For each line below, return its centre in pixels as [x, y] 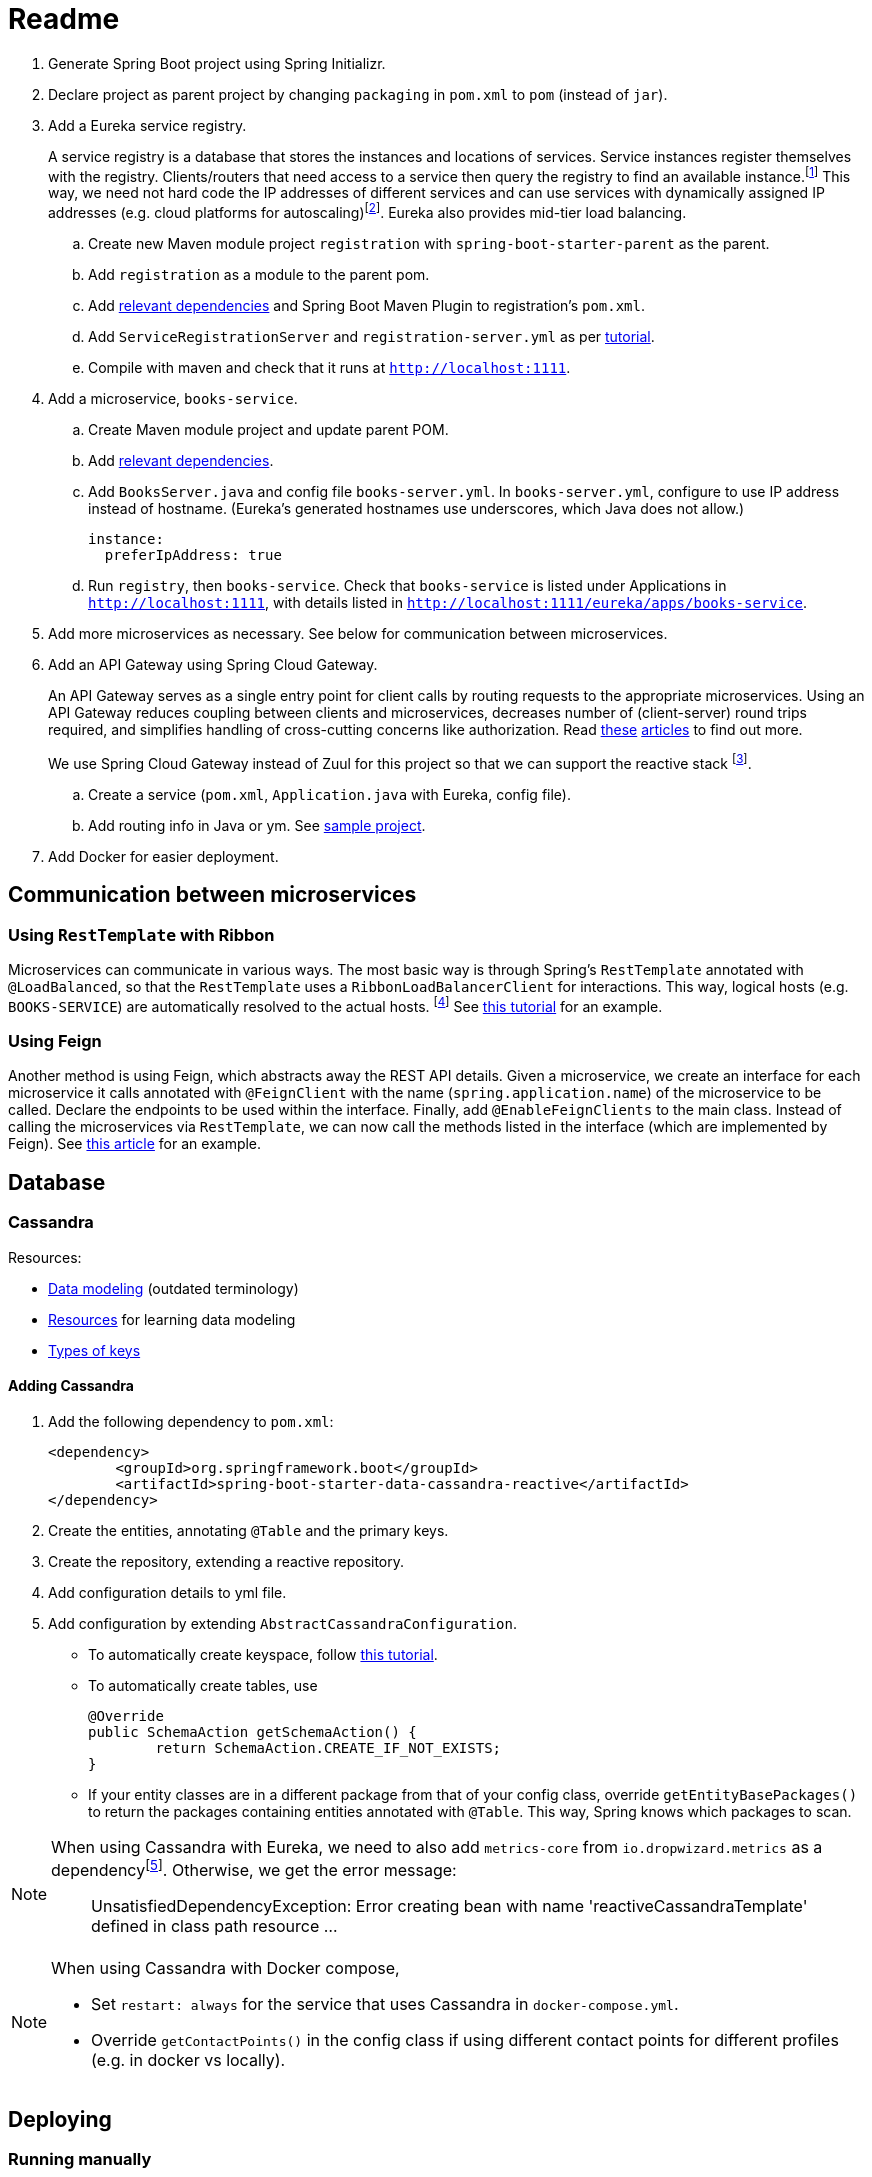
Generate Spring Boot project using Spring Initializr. [217, 63]
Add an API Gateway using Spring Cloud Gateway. [213, 665]
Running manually [80, 2158]
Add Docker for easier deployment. [163, 856]
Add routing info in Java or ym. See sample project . [257, 825]
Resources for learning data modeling [172, 1319]
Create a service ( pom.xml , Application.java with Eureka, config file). [329, 794]
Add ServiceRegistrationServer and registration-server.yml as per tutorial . [371, 337]
